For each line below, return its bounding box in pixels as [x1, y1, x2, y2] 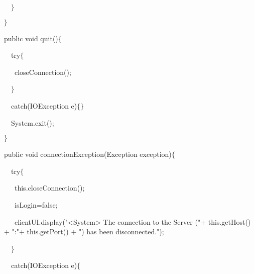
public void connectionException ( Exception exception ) [4, 149, 172, 159]
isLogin [15, 199, 37, 210]
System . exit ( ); [11, 117, 54, 128]
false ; [42, 199, 58, 210]
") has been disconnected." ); [78, 226, 164, 237]
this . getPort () [27, 226, 69, 237]
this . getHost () [208, 216, 251, 227]
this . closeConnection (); [15, 182, 85, 193]
